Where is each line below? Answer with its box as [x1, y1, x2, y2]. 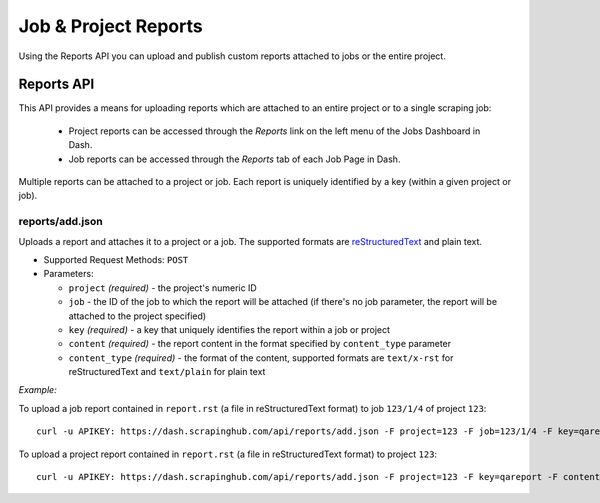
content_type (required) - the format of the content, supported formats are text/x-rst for [68, 351, 454, 364]
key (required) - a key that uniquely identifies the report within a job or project [68, 323, 390, 335]
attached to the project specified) [68, 310, 207, 322]
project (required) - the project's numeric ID [68, 281, 257, 294]
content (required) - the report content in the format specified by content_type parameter [68, 338, 452, 350]
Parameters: [43, 268, 94, 280]
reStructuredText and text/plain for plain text [68, 366, 266, 378]
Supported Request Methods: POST [43, 253, 189, 265]
